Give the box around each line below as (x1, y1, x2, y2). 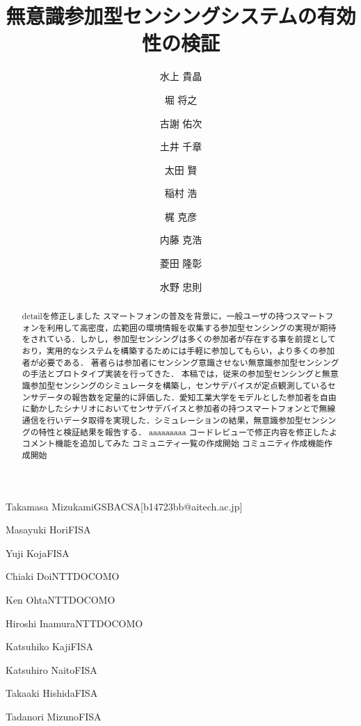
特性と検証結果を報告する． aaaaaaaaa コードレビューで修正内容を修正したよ (38, 426, 337, 437)
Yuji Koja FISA (6, 545, 70, 560)
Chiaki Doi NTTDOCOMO (6, 569, 120, 583)
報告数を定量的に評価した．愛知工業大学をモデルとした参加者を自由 (72, 391, 337, 403)
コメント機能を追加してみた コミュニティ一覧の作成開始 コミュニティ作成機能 (22, 437, 324, 449)
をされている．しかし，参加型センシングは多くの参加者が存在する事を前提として (22, 333, 336, 345)
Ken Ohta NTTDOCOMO (6, 592, 115, 606)
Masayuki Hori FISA (6, 522, 91, 537)
